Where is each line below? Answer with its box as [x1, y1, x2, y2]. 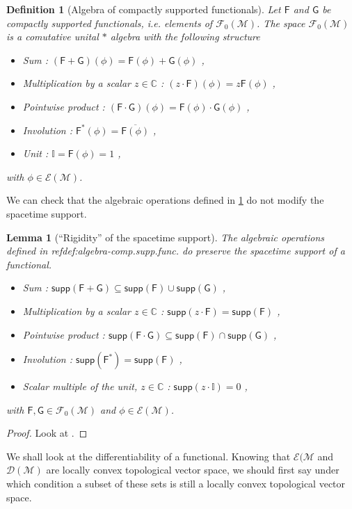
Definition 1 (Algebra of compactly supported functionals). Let [6, 2, 281, 16]
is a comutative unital [6, 29, 99, 44]
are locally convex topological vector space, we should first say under [46, 462, 339, 477]
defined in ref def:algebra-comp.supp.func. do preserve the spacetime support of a [6, 243, 345, 258]
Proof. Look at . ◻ [6, 426, 88, 440]
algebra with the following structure [110, 29, 260, 44]
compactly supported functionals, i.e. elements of [6, 15, 213, 30]
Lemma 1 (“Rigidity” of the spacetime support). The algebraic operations [6, 229, 325, 244]
